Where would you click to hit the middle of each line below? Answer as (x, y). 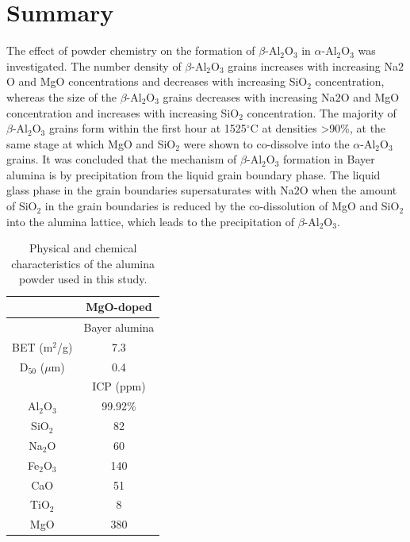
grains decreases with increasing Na (249, 96)
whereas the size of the (61, 96)
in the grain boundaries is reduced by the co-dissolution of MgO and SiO (222, 206)
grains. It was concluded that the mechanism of (122, 159)
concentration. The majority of (322, 112)
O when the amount (348, 190)
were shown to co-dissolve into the (266, 143)
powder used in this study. (83, 279)
